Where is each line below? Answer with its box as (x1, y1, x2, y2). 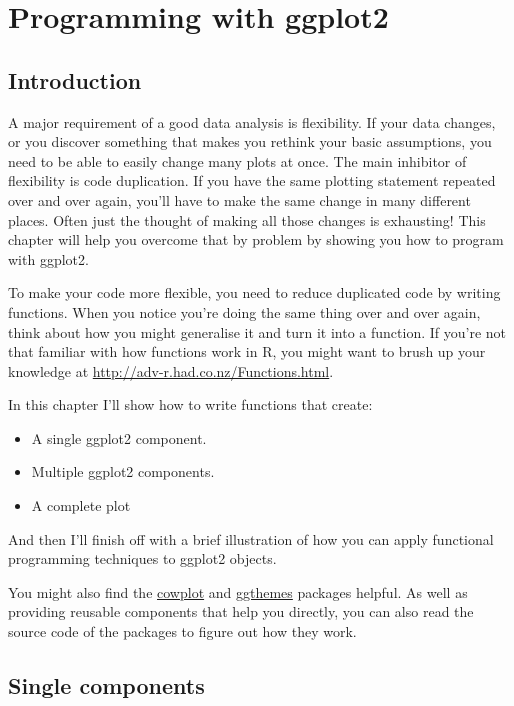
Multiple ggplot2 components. (31, 461, 215, 482)
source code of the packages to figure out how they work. (8, 621, 357, 642)
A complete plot (31, 495, 131, 516)
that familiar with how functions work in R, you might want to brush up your (8, 341, 486, 362)
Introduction (8, 64, 142, 95)
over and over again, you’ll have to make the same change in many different (8, 189, 471, 210)
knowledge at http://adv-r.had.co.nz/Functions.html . (8, 360, 334, 381)
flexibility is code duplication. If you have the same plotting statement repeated (8, 170, 496, 191)
